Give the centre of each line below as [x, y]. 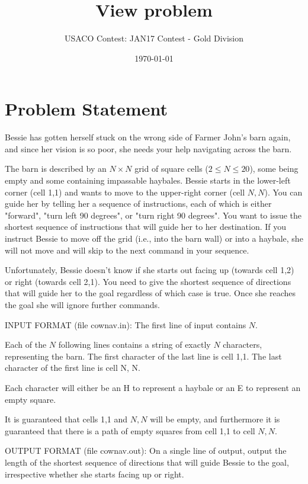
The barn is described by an [56, 169]
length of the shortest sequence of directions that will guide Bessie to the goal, [147, 462]
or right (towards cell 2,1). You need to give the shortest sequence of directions [148, 281]
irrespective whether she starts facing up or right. [94, 474]
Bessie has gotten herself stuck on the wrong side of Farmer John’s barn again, [148, 137]
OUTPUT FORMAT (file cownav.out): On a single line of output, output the [146, 451]
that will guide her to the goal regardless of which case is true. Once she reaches [150, 293]
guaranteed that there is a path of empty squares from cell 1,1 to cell [130, 430]
